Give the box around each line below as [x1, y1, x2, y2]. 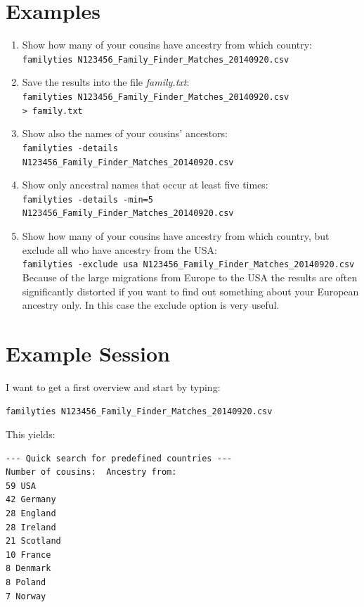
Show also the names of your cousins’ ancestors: [22, 126, 228, 141]
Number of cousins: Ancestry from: [6, 467, 177, 478]
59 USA [6, 480, 36, 491]
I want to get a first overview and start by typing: [6, 379, 221, 394]
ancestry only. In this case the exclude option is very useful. [22, 298, 280, 312]
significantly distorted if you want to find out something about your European [22, 283, 359, 298]
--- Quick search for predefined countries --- [6, 453, 233, 464]
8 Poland [6, 577, 46, 588]
